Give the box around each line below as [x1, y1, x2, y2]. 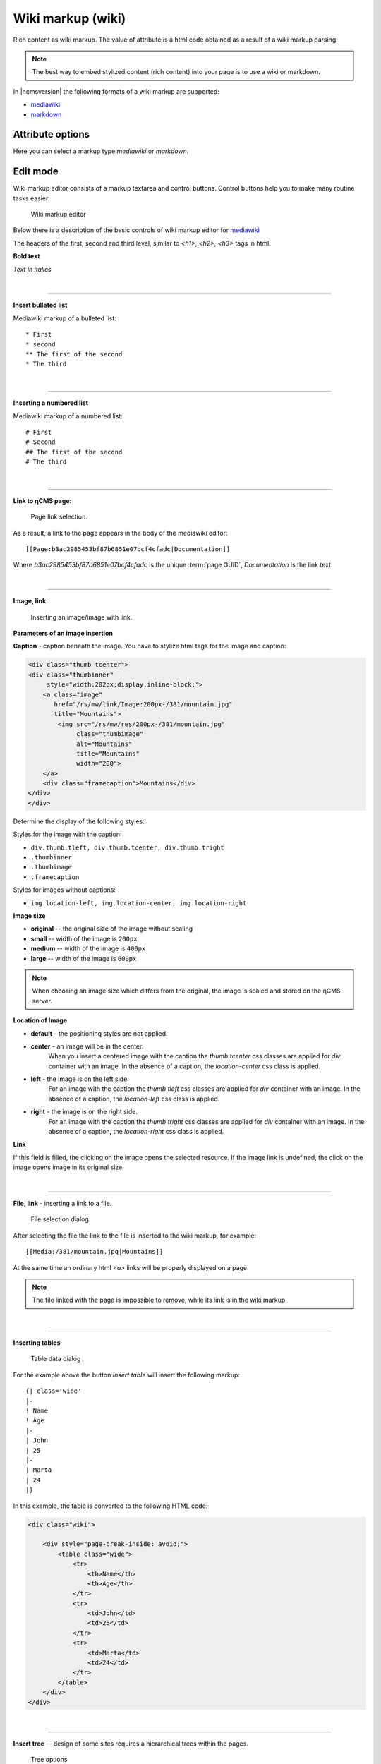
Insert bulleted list [13, 301, 68, 310]
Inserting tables [13, 1339, 61, 1347]
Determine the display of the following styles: [13, 817, 145, 826]
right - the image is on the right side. [30, 1108, 138, 1116]
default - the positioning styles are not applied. [30, 1029, 169, 1037]
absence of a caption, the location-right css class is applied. [48, 1128, 224, 1136]
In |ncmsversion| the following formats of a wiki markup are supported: [13, 87, 220, 95]
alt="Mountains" [76, 739, 133, 748]
